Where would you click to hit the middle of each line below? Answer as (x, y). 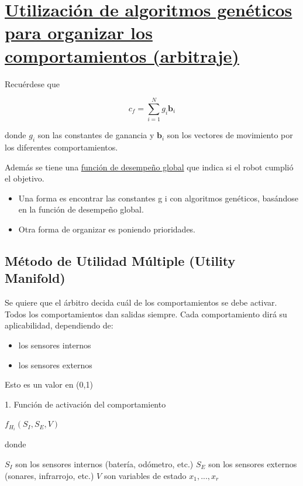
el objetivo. (25, 178)
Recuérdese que (32, 83)
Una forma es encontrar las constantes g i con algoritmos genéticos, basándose (159, 198)
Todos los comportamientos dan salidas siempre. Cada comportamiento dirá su (146, 314)
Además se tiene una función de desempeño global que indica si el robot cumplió (149, 167)
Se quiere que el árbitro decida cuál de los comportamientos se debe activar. (141, 302)
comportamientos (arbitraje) (122, 55)
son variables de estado (145, 475)
